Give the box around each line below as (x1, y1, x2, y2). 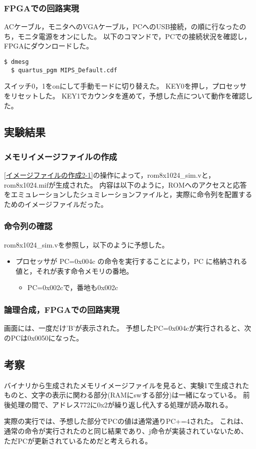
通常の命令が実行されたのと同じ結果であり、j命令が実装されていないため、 (4, 426, 248, 436)
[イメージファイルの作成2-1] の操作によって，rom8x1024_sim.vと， (4, 170, 215, 180)
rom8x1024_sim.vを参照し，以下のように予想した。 (4, 239, 169, 249)
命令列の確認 (4, 220, 53, 232)
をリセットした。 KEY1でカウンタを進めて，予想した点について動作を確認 (4, 90, 246, 100)
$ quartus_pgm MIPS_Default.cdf (11, 66, 118, 74)
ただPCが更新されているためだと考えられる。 (4, 435, 152, 446)
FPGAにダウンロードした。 (4, 41, 93, 51)
